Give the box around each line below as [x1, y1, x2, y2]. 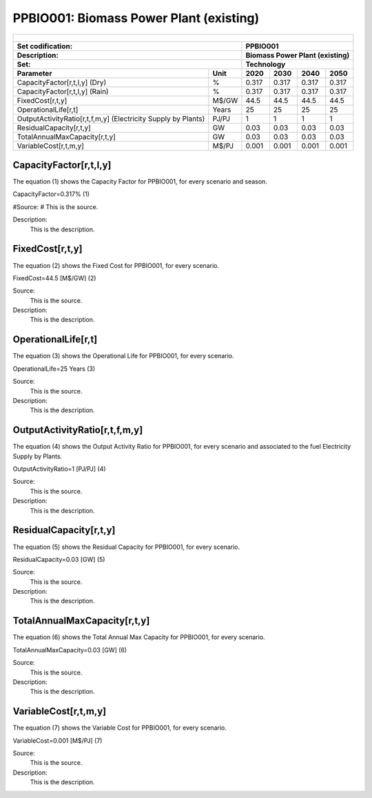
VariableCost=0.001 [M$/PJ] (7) [12, 736, 103, 745]
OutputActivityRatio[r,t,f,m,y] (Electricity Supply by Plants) [17, 114, 205, 124]
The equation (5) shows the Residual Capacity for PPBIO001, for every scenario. [12, 543, 240, 551]
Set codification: [17, 41, 73, 51]
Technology [245, 59, 286, 69]
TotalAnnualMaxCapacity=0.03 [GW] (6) [12, 645, 127, 654]
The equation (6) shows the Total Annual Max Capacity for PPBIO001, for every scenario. [12, 633, 265, 641]
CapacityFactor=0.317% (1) [12, 190, 90, 198]
